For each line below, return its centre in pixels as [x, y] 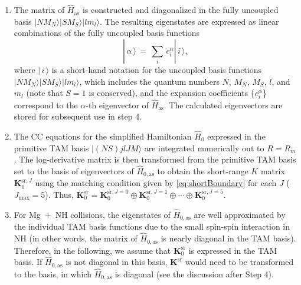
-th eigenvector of [117, 105]
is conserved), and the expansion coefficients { [172, 93]
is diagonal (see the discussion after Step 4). [194, 274]
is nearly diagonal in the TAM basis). [228, 238]
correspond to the [46, 105]
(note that [45, 93]
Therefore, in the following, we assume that [92, 250]
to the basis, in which [53, 274]
